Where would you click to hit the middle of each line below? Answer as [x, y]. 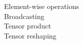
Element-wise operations [41, 6]
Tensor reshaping [30, 35]
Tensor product [28, 26]
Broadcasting [24, 16]
